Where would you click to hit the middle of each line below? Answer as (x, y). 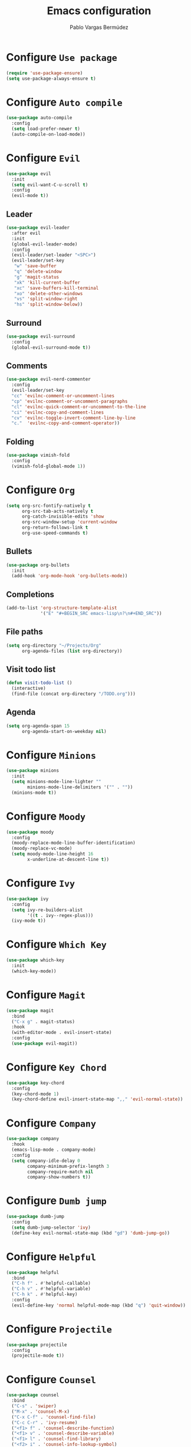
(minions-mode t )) (34, 793)
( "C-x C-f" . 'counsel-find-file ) (54, 1417)
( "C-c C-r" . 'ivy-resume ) (45, 1423)
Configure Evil (43, 158)
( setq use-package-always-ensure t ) (51, 78)
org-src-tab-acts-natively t (57, 511)
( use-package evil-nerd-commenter (49, 379)
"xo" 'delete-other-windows (48, 293)
